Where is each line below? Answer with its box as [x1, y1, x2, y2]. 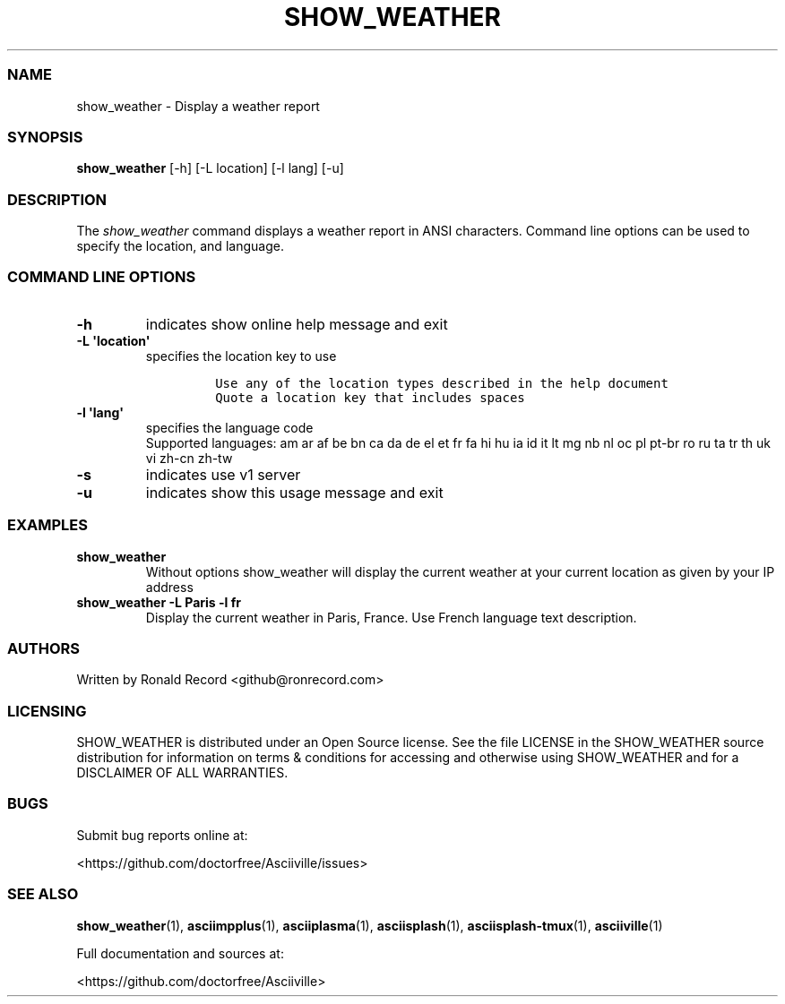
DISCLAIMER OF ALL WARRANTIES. [76, 765, 289, 780]
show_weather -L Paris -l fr [76, 594, 241, 610]
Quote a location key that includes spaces [215, 390, 525, 405]
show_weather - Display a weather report [76, 98, 320, 114]
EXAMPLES [7, 516, 88, 535]
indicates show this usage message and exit [145, 483, 444, 502]
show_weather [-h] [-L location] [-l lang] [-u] [76, 160, 344, 176]
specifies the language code [145, 419, 314, 435]
